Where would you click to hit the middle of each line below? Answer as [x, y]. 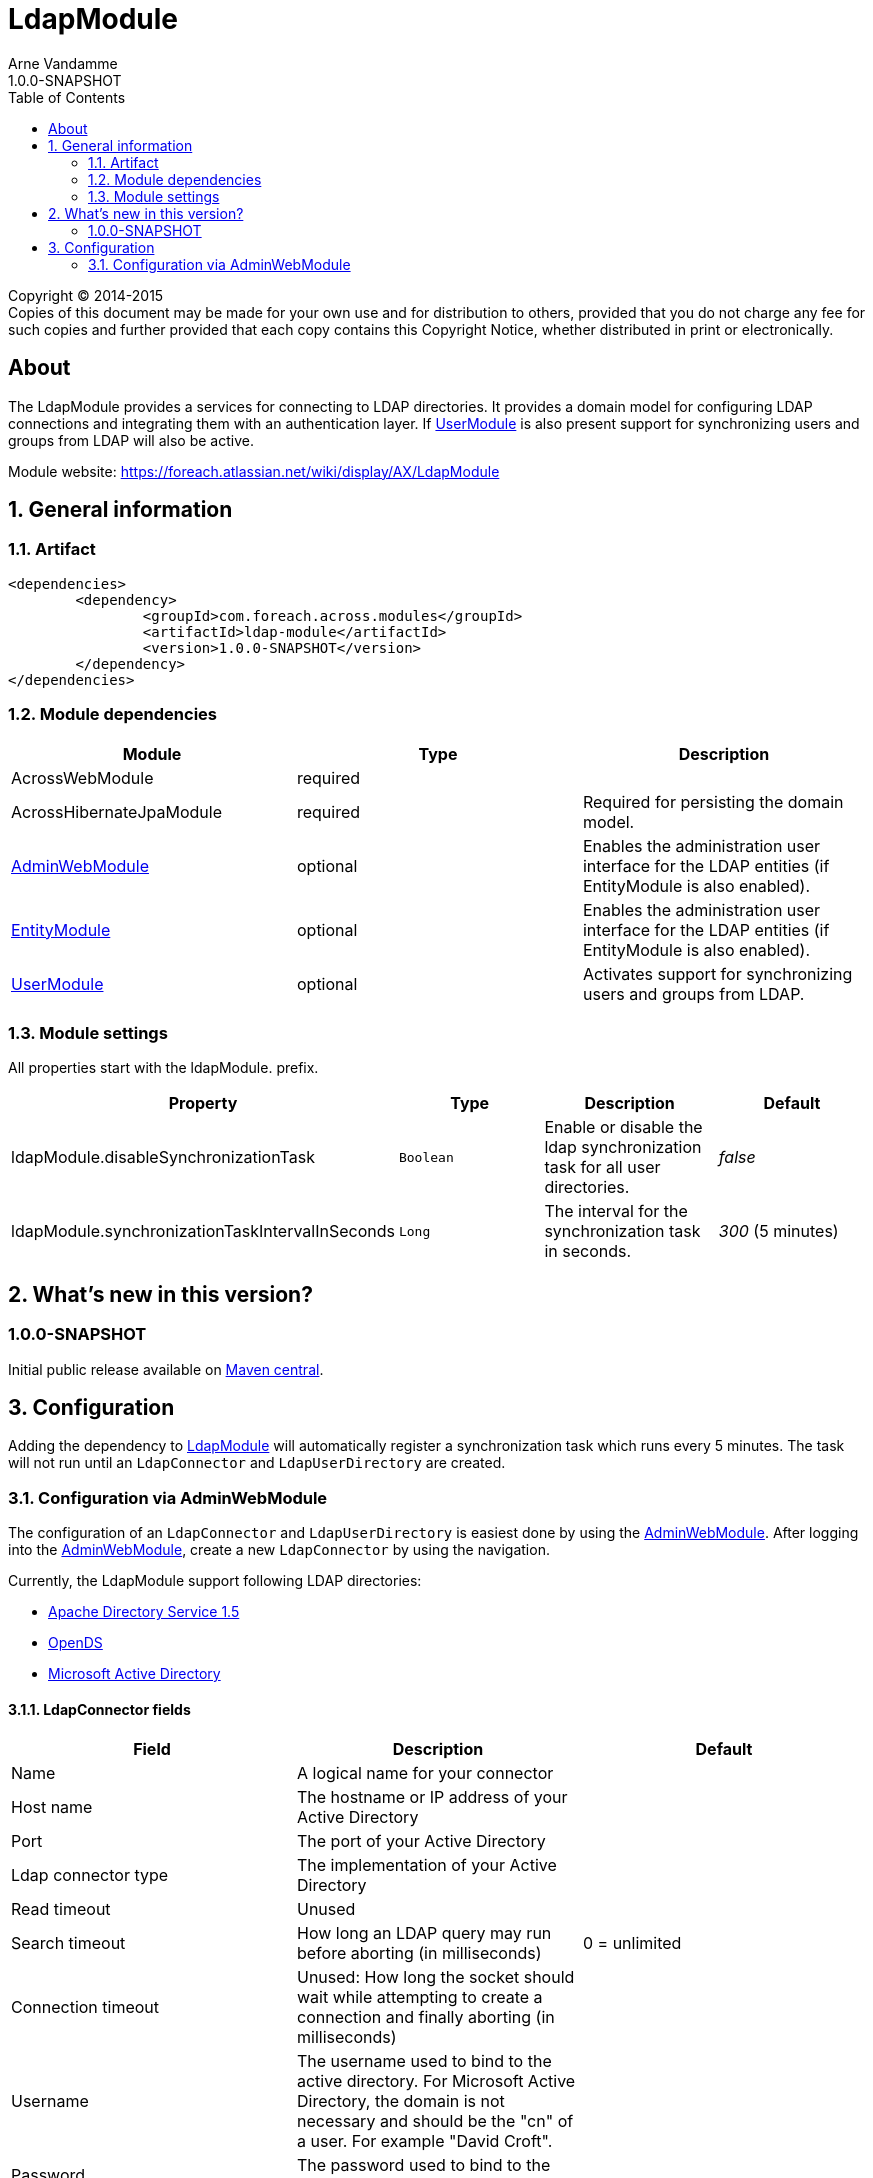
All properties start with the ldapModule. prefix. [163, 1068]
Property [203, 1103]
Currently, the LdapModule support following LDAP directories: [215, 1581]
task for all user [602, 1167]
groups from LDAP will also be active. [131, 440]
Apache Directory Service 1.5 [144, 1612]
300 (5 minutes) [778, 1231]
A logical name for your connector [425, 1773]
